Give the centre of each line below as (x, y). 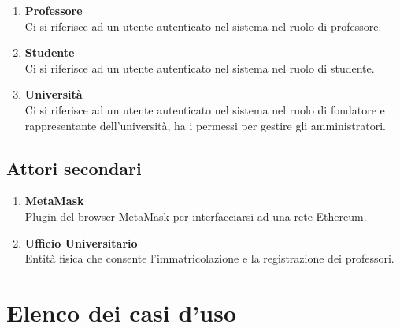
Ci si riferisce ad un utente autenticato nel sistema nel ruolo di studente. (200, 67)
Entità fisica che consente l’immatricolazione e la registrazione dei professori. (209, 258)
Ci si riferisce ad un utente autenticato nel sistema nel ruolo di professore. (203, 26)
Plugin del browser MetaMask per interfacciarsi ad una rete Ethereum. (196, 216)
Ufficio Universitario (81, 242)
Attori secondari (74, 168)
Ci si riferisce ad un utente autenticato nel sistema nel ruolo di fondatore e (205, 109)
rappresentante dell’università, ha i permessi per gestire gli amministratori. (205, 125)
